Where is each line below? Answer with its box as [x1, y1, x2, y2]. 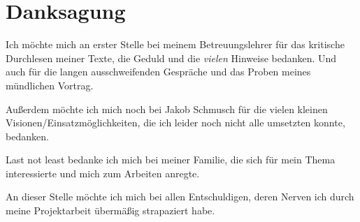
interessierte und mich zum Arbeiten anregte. [6, 165, 200, 180]
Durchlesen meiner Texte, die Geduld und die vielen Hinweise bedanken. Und [6, 50, 337, 65]
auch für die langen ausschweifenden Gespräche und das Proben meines [6, 64, 311, 79]
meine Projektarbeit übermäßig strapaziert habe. [6, 203, 215, 218]
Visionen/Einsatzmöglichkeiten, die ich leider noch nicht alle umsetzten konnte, [6, 115, 345, 130]
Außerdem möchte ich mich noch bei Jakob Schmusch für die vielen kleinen [6, 101, 328, 116]
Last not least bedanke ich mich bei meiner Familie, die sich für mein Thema [6, 152, 336, 167]
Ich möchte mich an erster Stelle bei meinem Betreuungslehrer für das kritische [6, 37, 345, 52]
